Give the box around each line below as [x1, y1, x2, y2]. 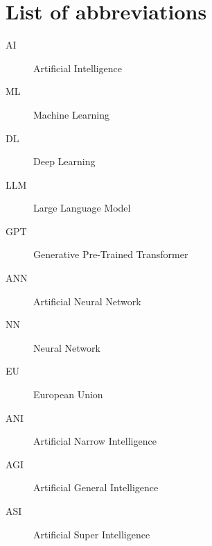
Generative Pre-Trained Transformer [33, 247, 188, 262]
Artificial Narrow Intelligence [33, 434, 157, 448]
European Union [33, 387, 103, 402]
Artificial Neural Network [33, 293, 141, 308]
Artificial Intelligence [33, 60, 122, 75]
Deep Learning [33, 154, 96, 169]
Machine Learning [33, 107, 109, 121]
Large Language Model [33, 201, 131, 215]
